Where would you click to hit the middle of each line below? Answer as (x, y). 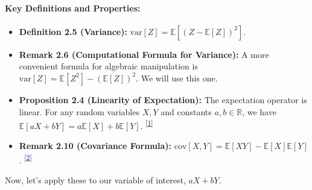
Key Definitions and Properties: (73, 8)
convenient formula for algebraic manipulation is (108, 66)
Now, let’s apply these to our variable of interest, (95, 180)
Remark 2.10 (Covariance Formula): (95, 146)
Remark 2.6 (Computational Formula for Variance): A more (144, 54)
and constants (186, 111)
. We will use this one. (177, 78)
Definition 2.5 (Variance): (73, 31)
